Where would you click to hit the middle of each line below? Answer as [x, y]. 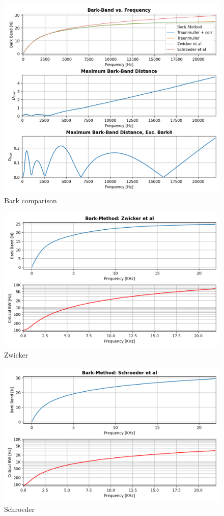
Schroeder [19, 509]
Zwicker [16, 354]
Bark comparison [31, 200]
